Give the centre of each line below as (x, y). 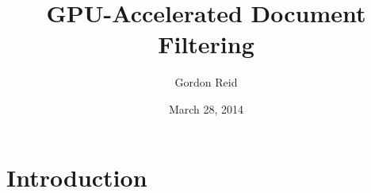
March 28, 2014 (206, 108)
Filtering (206, 44)
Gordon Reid (206, 82)
